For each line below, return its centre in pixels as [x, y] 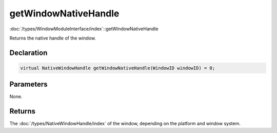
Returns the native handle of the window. [53, 38]
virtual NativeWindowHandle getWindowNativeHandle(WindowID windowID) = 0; [118, 68]
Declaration [28, 53]
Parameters [28, 84]
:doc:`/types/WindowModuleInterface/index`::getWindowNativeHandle [84, 29]
